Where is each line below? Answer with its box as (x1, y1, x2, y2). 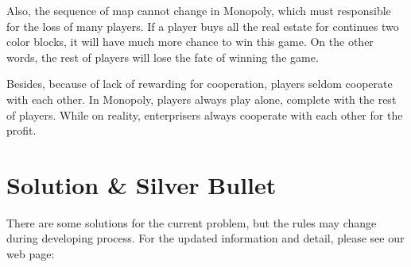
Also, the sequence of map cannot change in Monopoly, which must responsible (6, 2, 391, 18)
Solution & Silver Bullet (6, 168, 277, 200)
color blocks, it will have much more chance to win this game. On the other (6, 33, 374, 50)
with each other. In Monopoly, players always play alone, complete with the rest (6, 90, 397, 107)
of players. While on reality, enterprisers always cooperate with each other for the (6, 106, 403, 123)
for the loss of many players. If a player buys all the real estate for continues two (6, 17, 399, 34)
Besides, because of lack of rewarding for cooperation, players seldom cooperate (6, 75, 393, 92)
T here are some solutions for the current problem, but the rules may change (6, 214, 377, 231)
